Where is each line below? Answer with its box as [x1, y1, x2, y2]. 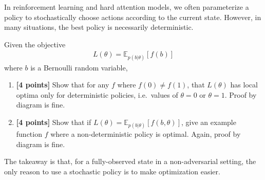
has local [230, 79, 258, 90]
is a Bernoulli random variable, [30, 62, 128, 73]
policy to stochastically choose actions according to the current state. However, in [4, 11, 261, 22]
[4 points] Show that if [16, 116, 91, 127]
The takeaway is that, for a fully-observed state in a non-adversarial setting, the [4, 156, 256, 167]
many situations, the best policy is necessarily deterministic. [4, 22, 194, 32]
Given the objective [4, 39, 66, 49]
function [16, 129, 42, 139]
